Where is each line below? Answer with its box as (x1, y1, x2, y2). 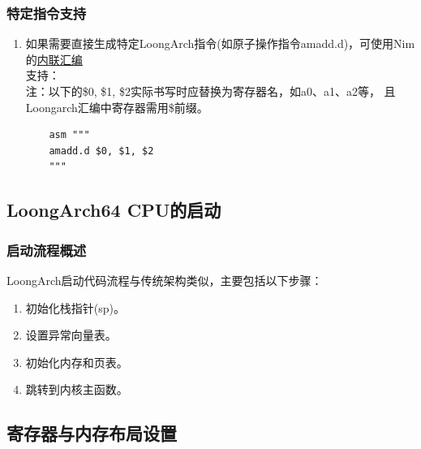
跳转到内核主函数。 (25, 381, 128, 398)
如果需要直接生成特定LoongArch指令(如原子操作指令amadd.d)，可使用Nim (25, 35, 415, 52)
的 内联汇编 (25, 50, 83, 67)
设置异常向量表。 (25, 326, 117, 343)
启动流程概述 (6, 240, 87, 260)
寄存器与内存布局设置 (6, 421, 177, 446)
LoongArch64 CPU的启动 (6, 197, 221, 222)
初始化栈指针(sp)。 (25, 299, 125, 316)
